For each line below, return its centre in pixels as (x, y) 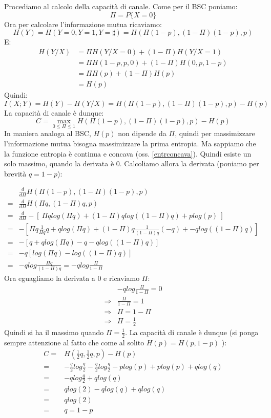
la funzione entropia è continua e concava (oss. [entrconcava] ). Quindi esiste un (128, 153)
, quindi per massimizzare (215, 133)
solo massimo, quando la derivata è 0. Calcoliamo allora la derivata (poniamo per (132, 163)
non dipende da (142, 133)
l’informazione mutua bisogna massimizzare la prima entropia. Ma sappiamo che (130, 143)
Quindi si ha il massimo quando (54, 332)
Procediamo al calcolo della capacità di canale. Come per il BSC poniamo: (121, 6)
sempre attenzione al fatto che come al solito (74, 342)
